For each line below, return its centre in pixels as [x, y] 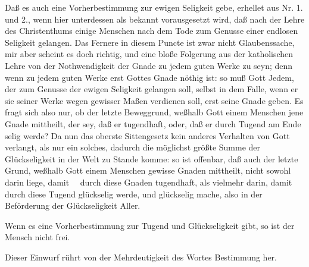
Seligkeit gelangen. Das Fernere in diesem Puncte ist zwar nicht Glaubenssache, [150, 42]
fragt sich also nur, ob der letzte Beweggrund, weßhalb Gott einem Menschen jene [154, 112]
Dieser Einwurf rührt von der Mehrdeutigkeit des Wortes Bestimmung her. [141, 257]
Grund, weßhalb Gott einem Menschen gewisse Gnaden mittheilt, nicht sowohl [148, 170]
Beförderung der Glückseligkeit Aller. [73, 205]
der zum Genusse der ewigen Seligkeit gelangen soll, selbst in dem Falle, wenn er [152, 89]
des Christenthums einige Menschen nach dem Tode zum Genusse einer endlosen [152, 31]
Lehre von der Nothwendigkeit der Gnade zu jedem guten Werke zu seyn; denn [149, 65]
